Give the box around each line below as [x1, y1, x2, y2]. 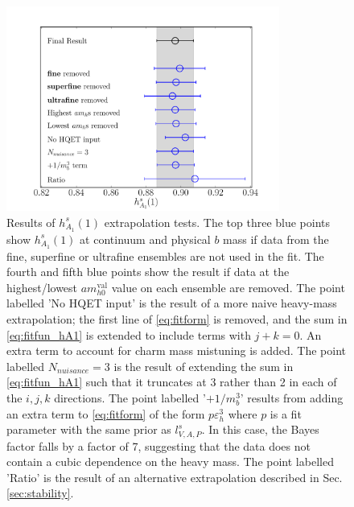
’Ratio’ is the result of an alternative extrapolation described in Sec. [6, 468, 343, 485]
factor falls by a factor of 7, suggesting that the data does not [6, 437, 311, 454]
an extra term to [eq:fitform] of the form [6, 405, 205, 422]
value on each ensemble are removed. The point [111, 278, 345, 295]
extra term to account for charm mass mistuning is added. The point [6, 342, 347, 359]
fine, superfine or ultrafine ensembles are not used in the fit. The [6, 247, 324, 264]
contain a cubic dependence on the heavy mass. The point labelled [6, 453, 334, 470]
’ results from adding [240, 390, 344, 406]
